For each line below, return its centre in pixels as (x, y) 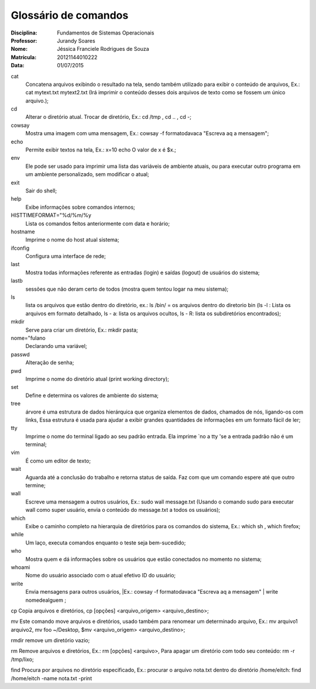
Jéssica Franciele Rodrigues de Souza (103, 49)
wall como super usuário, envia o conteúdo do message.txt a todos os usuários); (123, 510)
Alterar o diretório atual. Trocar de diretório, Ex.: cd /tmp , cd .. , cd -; (108, 117)
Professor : (24, 40)
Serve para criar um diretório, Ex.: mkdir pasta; (82, 330)
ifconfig (20, 248)
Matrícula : (24, 57)
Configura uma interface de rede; (66, 256)
